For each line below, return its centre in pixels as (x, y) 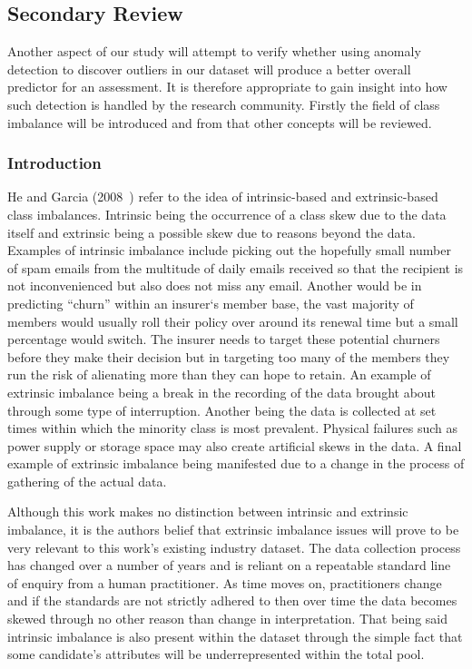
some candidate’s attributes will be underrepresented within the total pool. (216, 654)
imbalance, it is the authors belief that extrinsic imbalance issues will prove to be (233, 530)
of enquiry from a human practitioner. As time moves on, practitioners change (225, 582)
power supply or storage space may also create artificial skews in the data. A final (235, 445)
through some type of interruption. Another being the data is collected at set (222, 410)
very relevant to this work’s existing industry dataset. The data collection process (234, 547)
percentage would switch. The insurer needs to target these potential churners (224, 339)
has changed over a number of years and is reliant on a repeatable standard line (229, 565)
